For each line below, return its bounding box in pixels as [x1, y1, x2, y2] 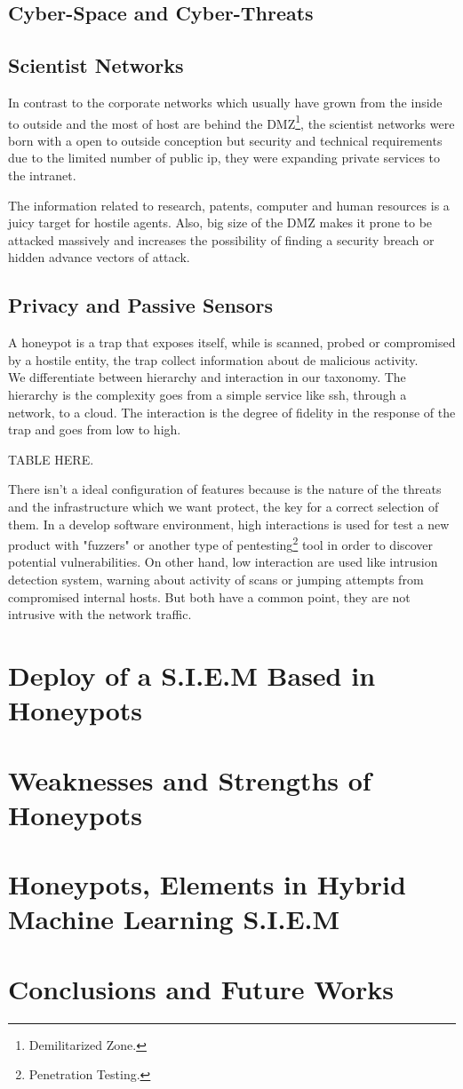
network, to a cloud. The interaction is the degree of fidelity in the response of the [8, 402, 456, 421]
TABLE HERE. [8, 449, 94, 468]
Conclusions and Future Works [8, 970, 394, 1006]
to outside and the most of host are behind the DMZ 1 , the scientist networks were [8, 111, 455, 132]
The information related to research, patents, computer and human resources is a [8, 195, 450, 214]
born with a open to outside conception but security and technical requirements [8, 131, 443, 149]
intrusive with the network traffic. [8, 605, 192, 624]
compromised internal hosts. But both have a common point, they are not [8, 587, 411, 606]
